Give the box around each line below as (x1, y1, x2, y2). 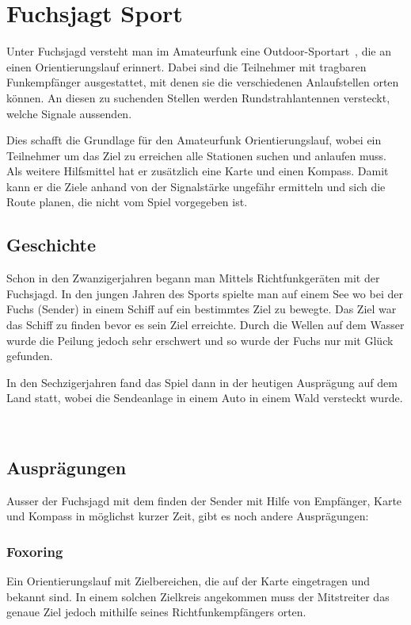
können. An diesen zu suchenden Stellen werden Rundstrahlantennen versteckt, (6, 89, 390, 105)
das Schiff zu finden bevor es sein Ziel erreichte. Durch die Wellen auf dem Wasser (6, 316, 405, 333)
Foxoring (6, 541, 63, 561)
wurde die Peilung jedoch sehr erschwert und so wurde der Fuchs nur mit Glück (6, 332, 394, 348)
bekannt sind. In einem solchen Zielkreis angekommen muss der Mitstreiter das (6, 588, 390, 604)
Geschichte (6, 232, 97, 257)
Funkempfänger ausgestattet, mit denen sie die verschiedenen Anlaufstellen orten (6, 74, 399, 90)
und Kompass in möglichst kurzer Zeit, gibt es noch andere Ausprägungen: (6, 508, 369, 524)
